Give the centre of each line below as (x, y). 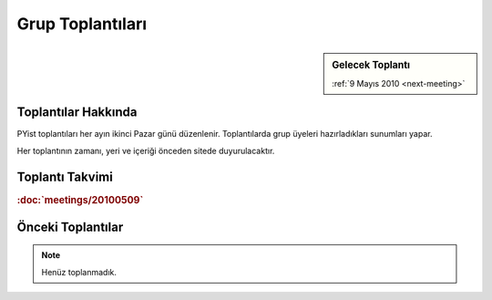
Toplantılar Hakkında (77, 113)
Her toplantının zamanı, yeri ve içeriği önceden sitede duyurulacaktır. (146, 150)
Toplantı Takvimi (65, 176)
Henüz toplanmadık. (79, 272)
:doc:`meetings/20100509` (80, 200)
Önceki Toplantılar (70, 227)
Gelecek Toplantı (371, 65)
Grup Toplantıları (82, 24)
